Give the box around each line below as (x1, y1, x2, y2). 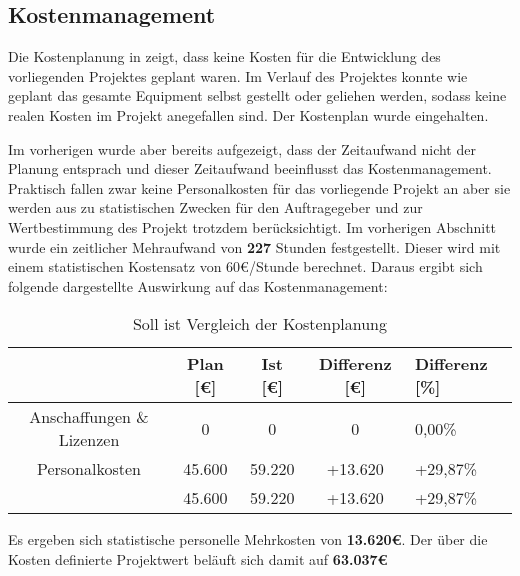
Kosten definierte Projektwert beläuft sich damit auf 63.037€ (8, 548, 388, 569)
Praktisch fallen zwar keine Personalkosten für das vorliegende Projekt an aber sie (8, 177, 511, 198)
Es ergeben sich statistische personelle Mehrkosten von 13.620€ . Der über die (8, 529, 488, 550)
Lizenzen (58, 428, 120, 452)
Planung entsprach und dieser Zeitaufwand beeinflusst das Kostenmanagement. (8, 158, 492, 179)
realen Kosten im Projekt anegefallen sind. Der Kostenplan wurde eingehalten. (8, 104, 489, 125)
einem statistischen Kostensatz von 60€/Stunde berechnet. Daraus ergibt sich (8, 256, 483, 277)
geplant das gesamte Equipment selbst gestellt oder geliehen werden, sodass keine (8, 85, 507, 106)
